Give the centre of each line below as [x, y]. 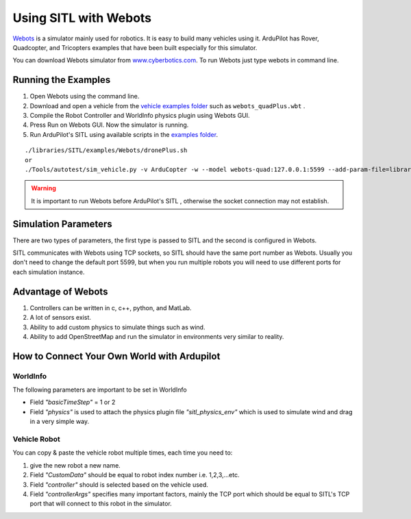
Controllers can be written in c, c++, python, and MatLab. [111, 307]
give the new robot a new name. [75, 465]
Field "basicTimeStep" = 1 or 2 [73, 402]
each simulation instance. [49, 272]
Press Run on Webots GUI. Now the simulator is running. [109, 125]
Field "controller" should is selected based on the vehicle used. [119, 484]
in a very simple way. [59, 422]
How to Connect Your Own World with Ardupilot [116, 356]
